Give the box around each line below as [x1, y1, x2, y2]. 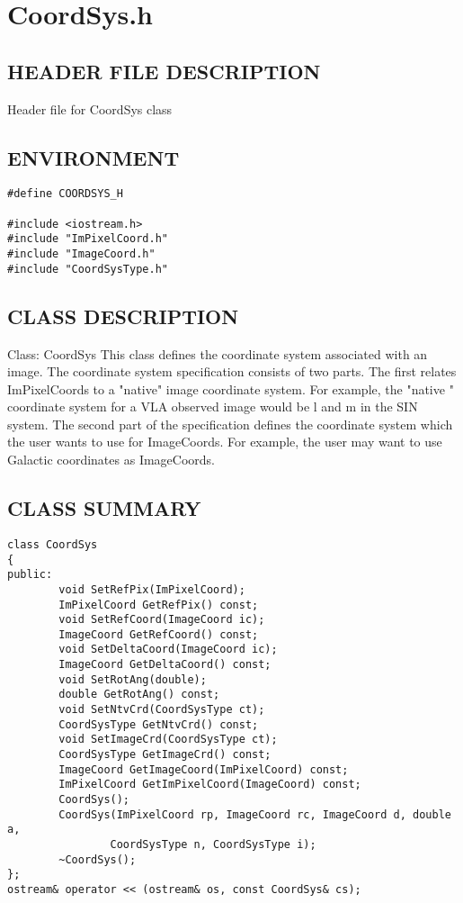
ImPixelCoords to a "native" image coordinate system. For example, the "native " [7, 379, 454, 398]
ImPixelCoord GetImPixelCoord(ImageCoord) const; [58, 778, 361, 791]
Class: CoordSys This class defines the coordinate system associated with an [7, 344, 428, 363]
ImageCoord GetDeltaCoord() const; [58, 658, 272, 672]
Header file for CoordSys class [7, 99, 173, 118]
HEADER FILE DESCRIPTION [7, 57, 321, 85]
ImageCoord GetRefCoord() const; [58, 628, 259, 641]
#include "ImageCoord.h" [7, 248, 156, 260]
